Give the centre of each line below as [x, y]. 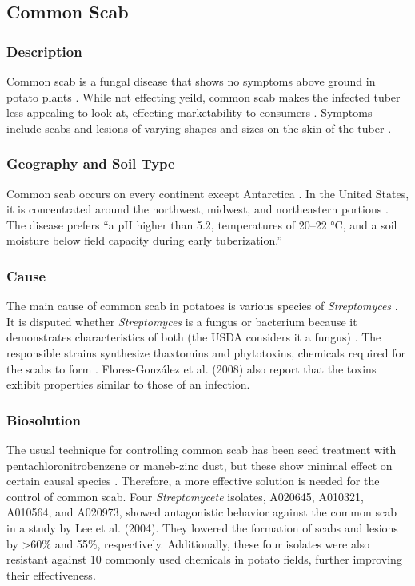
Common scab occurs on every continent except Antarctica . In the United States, [208, 193]
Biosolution [44, 419]
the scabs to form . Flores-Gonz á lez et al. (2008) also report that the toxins [192, 368]
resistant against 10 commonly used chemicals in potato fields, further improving [204, 559]
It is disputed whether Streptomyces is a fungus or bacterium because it [182, 321]
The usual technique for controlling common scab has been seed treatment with [202, 449]
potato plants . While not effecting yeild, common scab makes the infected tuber [204, 96]
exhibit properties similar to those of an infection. [128, 384]
